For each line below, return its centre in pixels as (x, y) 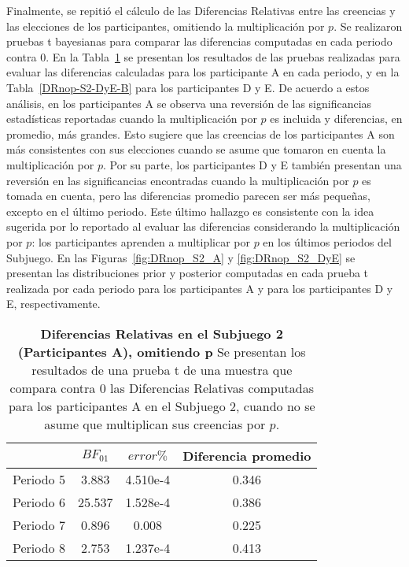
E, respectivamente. (53, 304)
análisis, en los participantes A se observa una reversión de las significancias (189, 103)
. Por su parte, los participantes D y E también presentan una (252, 164)
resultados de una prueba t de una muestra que (162, 369)
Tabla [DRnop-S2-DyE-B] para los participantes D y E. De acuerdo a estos (188, 87)
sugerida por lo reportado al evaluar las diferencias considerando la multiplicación (203, 226)
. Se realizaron (368, 26)
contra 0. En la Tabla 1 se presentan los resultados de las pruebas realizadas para (203, 56)
